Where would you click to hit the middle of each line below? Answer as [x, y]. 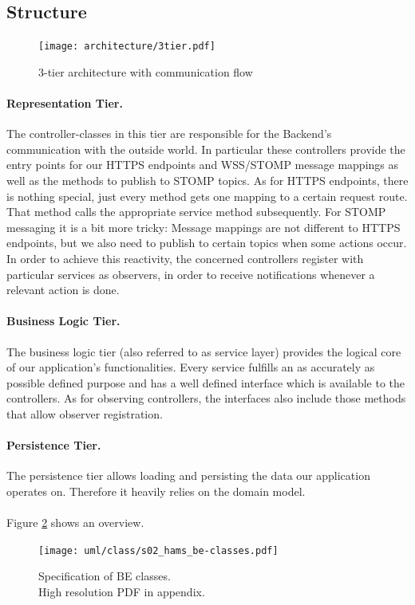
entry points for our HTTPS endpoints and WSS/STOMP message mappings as [203, 165]
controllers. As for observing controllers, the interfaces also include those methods [206, 398]
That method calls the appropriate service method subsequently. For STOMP [196, 212]
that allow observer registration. [85, 413]
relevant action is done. [63, 290]
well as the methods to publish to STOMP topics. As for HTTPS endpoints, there [207, 181]
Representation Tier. [65, 103]
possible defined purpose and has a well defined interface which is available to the [206, 382]
